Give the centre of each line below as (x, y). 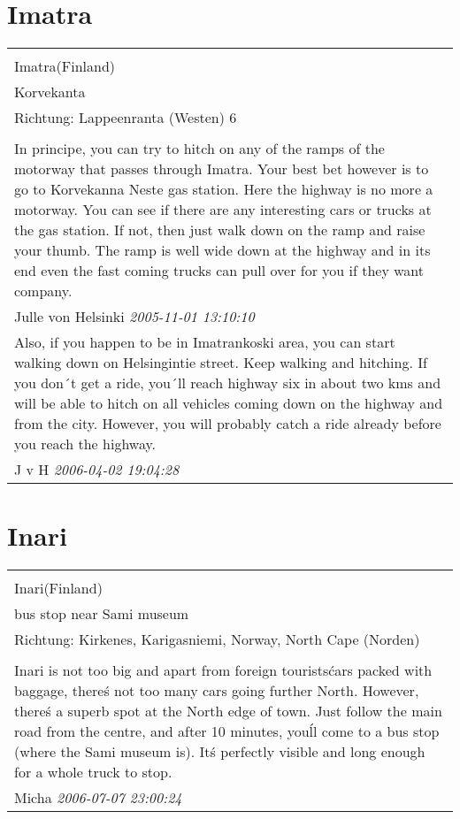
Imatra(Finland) (65, 66)
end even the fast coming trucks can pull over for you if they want (219, 271)
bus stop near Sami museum (102, 614)
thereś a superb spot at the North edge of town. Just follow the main (228, 711)
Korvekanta (50, 92)
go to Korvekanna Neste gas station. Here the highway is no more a (224, 189)
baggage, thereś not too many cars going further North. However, (217, 691)
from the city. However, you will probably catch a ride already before (228, 424)
